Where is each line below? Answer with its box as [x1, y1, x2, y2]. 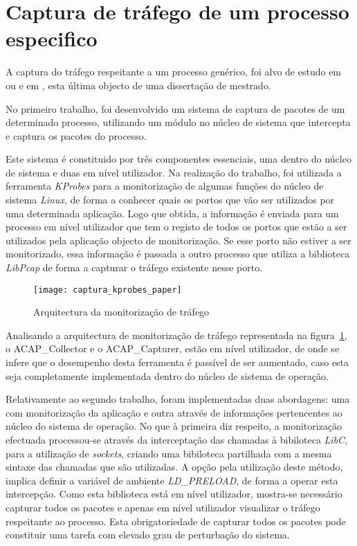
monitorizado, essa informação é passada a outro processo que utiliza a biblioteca [6, 246, 350, 261]
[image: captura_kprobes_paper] [33, 284, 182, 295]
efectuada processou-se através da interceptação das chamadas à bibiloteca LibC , [6, 433, 348, 447]
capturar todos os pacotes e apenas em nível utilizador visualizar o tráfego [6, 500, 320, 514]
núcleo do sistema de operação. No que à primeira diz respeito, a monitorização [6, 419, 342, 433]
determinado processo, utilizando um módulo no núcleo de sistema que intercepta [6, 115, 351, 129]
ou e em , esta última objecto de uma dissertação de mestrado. [6, 78, 271, 92]
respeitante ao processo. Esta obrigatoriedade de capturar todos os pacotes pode [6, 513, 346, 528]
